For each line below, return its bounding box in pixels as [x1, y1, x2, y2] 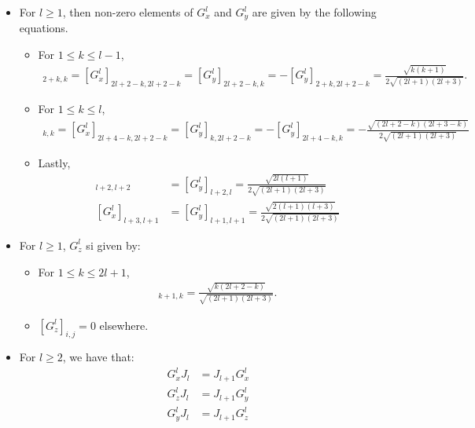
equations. [19, 20, 68, 36]
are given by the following [252, 4, 377, 20]
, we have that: [62, 349, 134, 365]
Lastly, [38, 155, 71, 171]
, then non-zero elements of [62, 4, 193, 20]
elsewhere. [99, 316, 149, 333]
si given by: [86, 236, 141, 253]
